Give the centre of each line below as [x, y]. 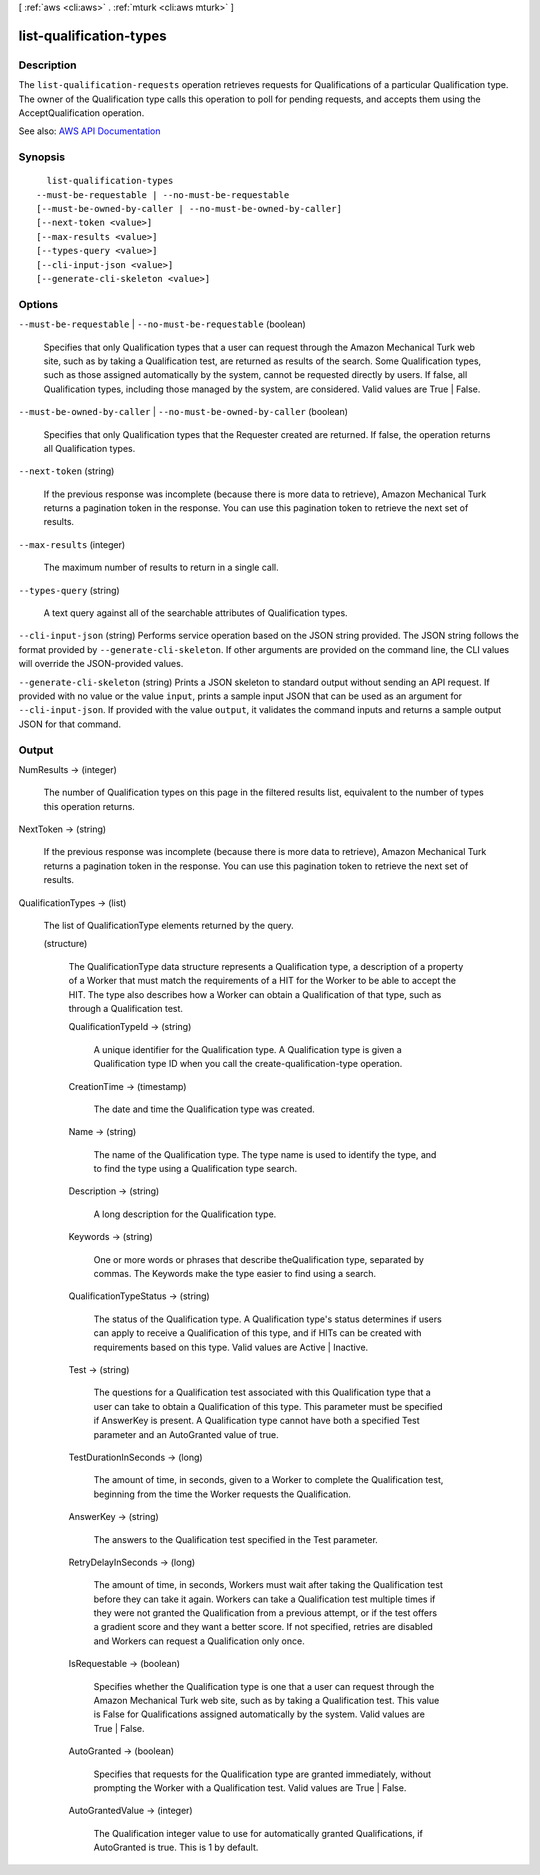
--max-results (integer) [72, 544]
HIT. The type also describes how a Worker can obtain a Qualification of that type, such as [255, 994]
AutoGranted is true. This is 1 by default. [176, 1847]
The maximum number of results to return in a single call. [161, 567]
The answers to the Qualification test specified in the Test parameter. [236, 1539]
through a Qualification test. [126, 1008]
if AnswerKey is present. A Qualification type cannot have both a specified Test [256, 1421]
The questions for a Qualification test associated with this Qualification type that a [262, 1392]
